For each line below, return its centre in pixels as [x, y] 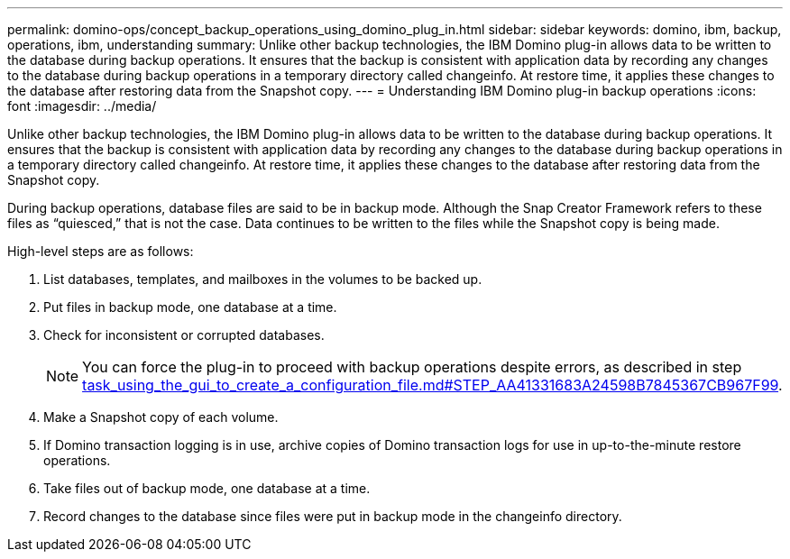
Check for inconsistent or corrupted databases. [184, 335]
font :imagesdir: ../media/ [82, 106]
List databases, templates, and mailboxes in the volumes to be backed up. [263, 279]
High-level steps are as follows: [101, 251]
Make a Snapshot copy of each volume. [161, 417]
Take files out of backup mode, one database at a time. [207, 488]
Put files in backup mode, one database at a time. [190, 307]
